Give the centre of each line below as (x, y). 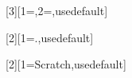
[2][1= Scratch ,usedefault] (66, 64)
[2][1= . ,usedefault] (50, 37)
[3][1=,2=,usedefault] (57, 10)
